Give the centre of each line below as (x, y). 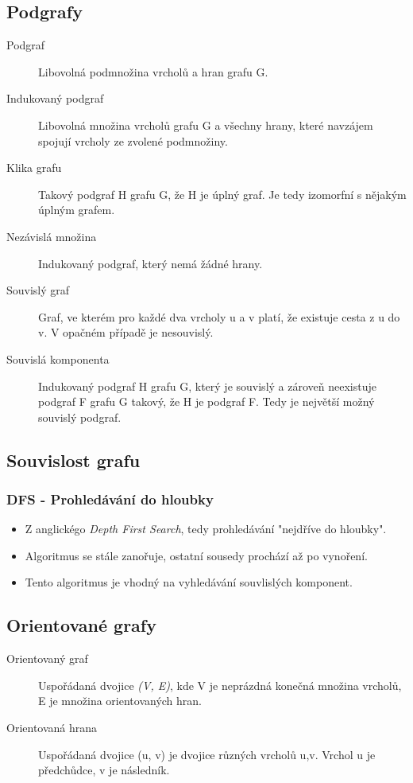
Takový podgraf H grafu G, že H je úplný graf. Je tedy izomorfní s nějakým (222, 194)
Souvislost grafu (73, 460)
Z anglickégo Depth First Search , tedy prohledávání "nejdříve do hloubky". (206, 529)
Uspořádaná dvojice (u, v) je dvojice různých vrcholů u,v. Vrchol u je (207, 754)
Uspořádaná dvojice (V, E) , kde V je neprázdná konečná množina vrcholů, (220, 685)
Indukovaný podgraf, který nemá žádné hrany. (151, 263)
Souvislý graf (38, 290)
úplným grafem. (77, 210)
